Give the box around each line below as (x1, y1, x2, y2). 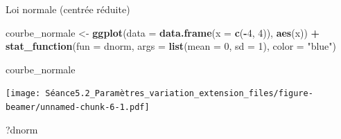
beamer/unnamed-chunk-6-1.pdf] (6, 102, 150, 113)
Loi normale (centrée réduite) (6, 2, 130, 16)
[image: (6, 89, 41, 99)
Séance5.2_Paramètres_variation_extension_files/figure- (45, 89, 313, 99)
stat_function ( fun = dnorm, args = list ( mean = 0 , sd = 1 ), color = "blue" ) (6, 39, 336, 53)
